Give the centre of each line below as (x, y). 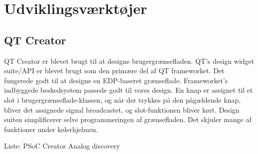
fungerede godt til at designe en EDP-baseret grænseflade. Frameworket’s (116, 80)
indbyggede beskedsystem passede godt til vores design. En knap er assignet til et (129, 90)
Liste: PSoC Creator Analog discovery (62, 146)
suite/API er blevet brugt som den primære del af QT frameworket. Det (114, 71)
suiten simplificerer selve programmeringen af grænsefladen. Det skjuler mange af (128, 119)
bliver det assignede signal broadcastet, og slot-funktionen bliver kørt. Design (122, 109)
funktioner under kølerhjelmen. (51, 129)
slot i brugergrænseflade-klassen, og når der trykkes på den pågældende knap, (123, 99)
